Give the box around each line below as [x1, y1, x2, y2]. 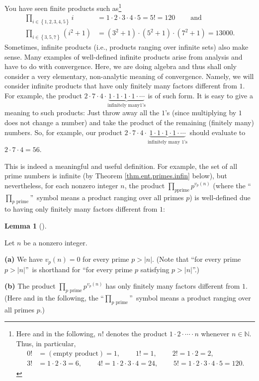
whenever [201, 328, 230, 339]
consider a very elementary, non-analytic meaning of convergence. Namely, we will [4, 71, 254, 81]
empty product [53, 350, 98, 357]
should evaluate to [189, 127, 246, 137]
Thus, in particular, [16, 338, 76, 349]
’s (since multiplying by [165, 107, 237, 118]
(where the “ [213, 180, 251, 190]
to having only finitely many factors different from [4, 204, 158, 214]
